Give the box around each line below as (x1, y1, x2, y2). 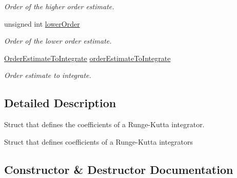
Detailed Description (4, 95, 116, 111)
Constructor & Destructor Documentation (4, 161, 233, 177)
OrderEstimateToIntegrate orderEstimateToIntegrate (4, 52, 171, 63)
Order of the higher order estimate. (4, 1, 114, 11)
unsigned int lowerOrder (4, 18, 80, 29)
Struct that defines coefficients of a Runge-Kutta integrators (4, 136, 193, 147)
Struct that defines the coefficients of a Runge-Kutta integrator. (4, 119, 205, 130)
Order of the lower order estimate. (4, 35, 112, 46)
